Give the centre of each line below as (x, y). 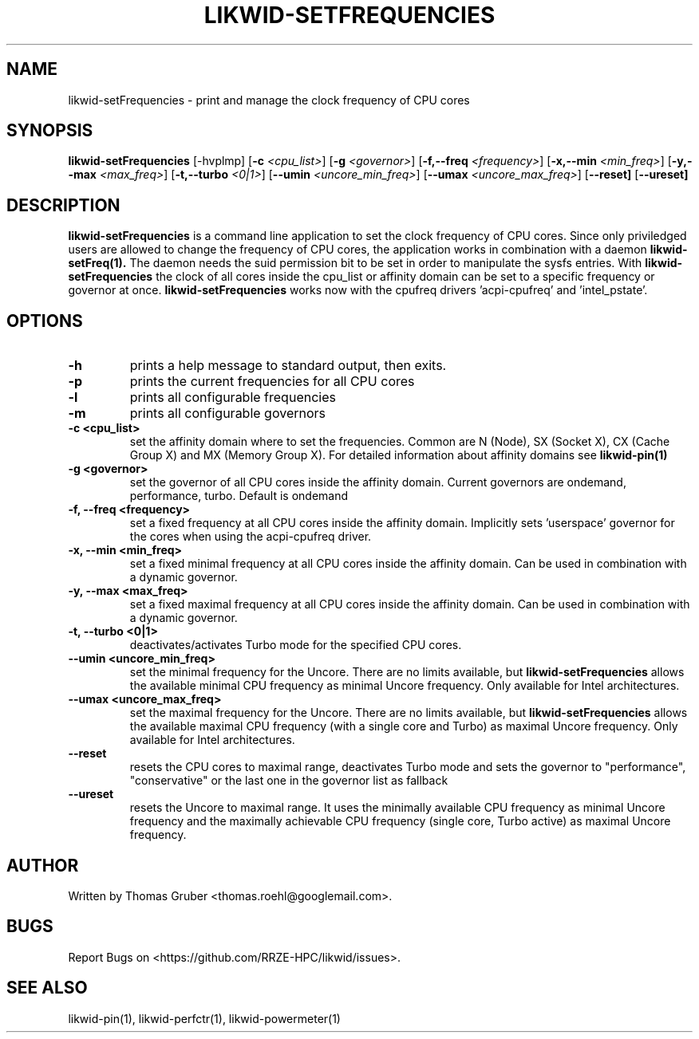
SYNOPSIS (50, 131)
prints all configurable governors (227, 413)
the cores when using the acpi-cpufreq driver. (251, 537)
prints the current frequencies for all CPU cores (272, 382)
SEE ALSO (47, 988)
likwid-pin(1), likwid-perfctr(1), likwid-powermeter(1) (204, 1018)
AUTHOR (43, 865)
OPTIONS (45, 321)
